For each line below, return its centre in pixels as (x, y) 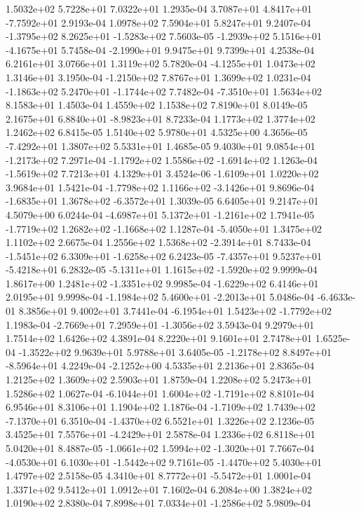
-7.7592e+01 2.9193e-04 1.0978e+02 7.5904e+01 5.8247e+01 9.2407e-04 (158, 22)
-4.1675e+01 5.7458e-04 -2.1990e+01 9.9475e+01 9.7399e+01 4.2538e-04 (160, 49)
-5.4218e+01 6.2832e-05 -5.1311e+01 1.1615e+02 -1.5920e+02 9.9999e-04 (162, 269)
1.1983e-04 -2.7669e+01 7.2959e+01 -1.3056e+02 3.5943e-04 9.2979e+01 (160, 324)
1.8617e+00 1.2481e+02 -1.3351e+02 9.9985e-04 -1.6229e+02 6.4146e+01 (162, 283)
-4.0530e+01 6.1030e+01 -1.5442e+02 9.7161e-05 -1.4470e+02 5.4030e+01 (164, 461)
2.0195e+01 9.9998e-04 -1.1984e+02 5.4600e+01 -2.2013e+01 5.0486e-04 (160, 297)
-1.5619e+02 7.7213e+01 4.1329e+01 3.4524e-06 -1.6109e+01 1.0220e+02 (162, 173)
